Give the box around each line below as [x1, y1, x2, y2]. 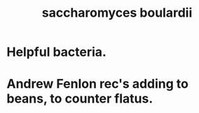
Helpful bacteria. [6, 44, 107, 60]
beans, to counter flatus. [6, 91, 153, 107]
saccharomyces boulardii [41, 5, 193, 21]
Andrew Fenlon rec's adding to [6, 76, 188, 92]
